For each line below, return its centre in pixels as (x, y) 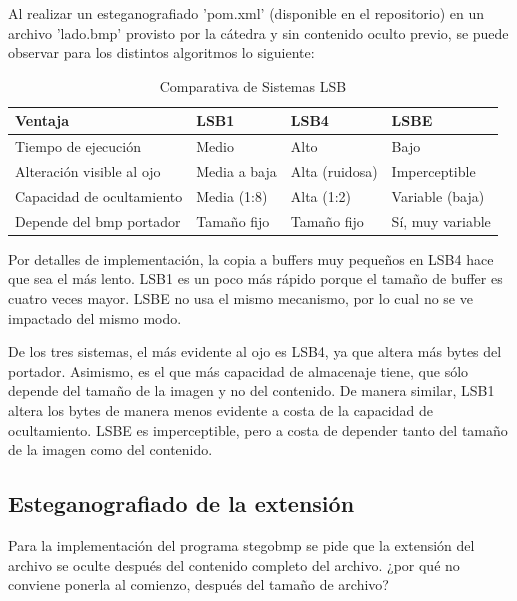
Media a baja (236, 171)
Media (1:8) (232, 195)
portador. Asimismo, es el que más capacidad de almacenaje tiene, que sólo (238, 370)
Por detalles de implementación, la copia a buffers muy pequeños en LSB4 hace (251, 258)
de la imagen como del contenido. (110, 449)
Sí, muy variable (441, 220)
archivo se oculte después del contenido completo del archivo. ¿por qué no (234, 564)
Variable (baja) (438, 195)
